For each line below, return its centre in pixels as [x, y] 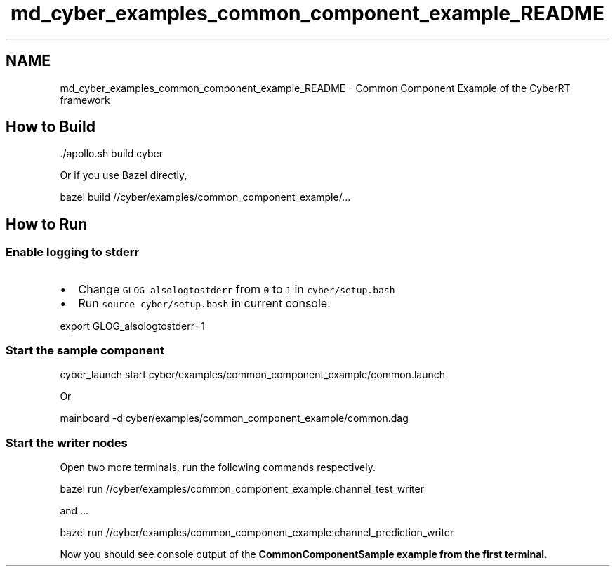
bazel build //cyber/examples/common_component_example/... [205, 197]
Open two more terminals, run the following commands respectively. [218, 467]
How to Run [47, 224]
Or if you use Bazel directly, [124, 175]
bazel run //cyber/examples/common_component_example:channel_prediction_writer [257, 533]
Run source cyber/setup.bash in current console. [204, 303]
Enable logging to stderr [73, 252]
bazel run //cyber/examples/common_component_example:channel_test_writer [242, 489]
